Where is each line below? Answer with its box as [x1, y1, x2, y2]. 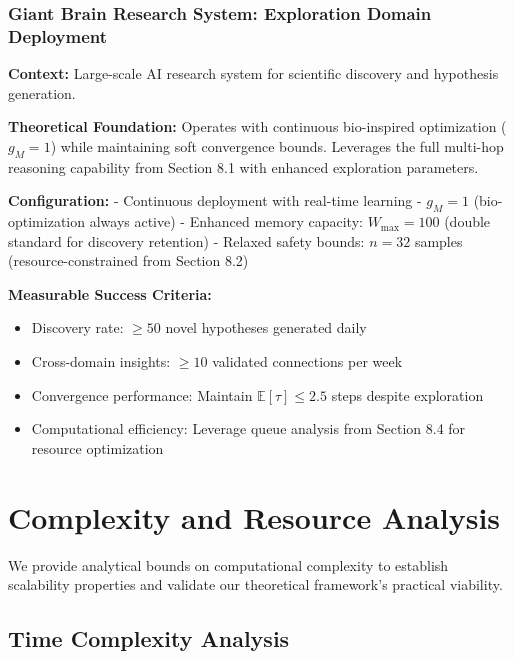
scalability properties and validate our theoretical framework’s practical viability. [8, 574, 503, 595]
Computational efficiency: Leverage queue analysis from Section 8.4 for [31, 418, 466, 439]
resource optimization [31, 437, 164, 458]
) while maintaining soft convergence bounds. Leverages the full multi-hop [50, 135, 504, 156]
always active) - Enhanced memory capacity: [89, 211, 363, 232]
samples [414, 230, 463, 251]
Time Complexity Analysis [8, 623, 290, 654]
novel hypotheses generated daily [165, 317, 367, 338]
